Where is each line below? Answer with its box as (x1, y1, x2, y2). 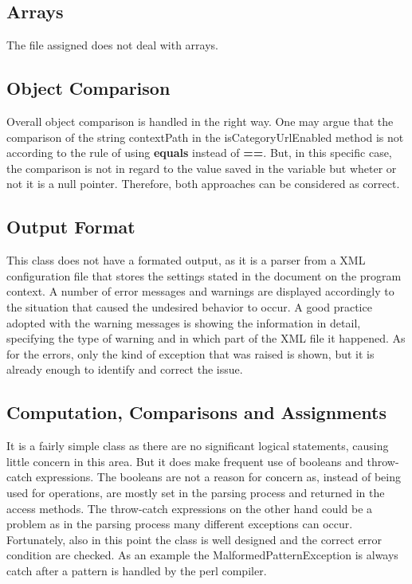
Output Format (6, 214, 135, 239)
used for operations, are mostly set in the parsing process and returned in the (6, 484, 385, 500)
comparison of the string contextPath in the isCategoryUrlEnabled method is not (6, 128, 404, 145)
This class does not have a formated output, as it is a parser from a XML (6, 252, 366, 268)
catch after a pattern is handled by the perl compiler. (6, 562, 267, 578)
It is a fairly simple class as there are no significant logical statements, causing (6, 437, 389, 454)
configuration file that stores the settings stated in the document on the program (6, 267, 402, 284)
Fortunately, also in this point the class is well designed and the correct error (6, 531, 383, 547)
